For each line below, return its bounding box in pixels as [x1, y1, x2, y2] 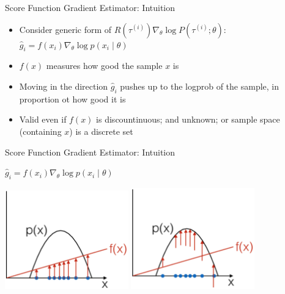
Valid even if [19, 113, 67, 126]
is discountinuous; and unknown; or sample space [96, 113, 280, 126]
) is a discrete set [69, 124, 133, 137]
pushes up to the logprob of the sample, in [120, 79, 279, 92]
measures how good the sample [46, 59, 163, 72]
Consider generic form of [19, 23, 112, 35]
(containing [19, 124, 62, 137]
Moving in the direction [19, 79, 108, 92]
